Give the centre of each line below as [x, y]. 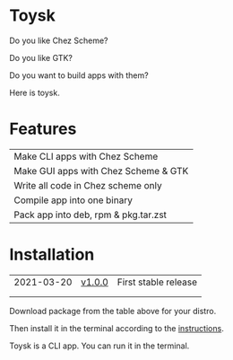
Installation [52, 255]
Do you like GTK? [41, 57]
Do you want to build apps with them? [79, 75]
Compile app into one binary [73, 200]
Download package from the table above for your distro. [113, 311]
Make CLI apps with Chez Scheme [86, 156]
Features [43, 129]
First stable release [157, 282]
